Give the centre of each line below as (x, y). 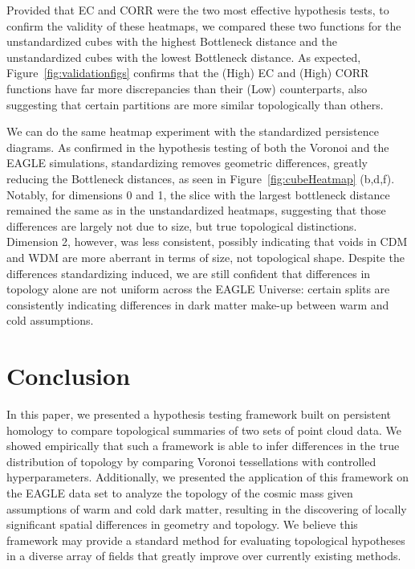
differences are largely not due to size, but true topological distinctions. (182, 225)
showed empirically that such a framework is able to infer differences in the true (203, 446)
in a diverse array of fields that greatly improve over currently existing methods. (204, 556)
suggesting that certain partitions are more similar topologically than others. (195, 104)
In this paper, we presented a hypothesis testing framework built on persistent (199, 414)
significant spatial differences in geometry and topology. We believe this (182, 524)
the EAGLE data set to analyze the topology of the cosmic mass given (180, 492)
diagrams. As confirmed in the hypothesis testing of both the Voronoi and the (198, 147)
